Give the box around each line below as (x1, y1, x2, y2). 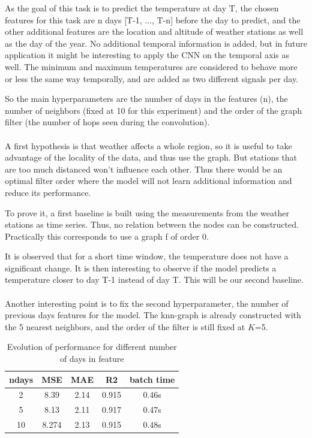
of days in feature (59, 352, 124, 365)
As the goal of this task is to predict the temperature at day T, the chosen (5, 2, 279, 14)
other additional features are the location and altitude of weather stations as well (5, 25, 304, 38)
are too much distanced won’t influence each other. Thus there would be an (5, 162, 283, 175)
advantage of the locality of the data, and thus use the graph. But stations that (5, 151, 298, 164)
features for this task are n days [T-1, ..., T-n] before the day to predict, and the (5, 13, 301, 26)
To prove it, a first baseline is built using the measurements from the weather (5, 206, 289, 219)
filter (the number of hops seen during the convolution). (5, 116, 210, 128)
